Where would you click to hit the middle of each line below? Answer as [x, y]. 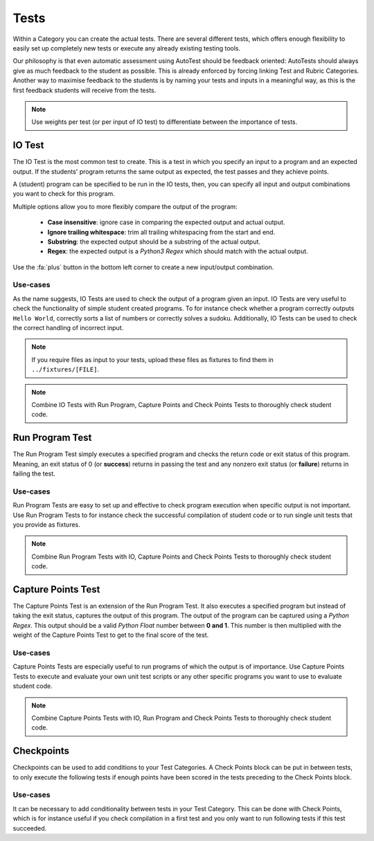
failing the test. [34, 473]
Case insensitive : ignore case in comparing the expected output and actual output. [166, 222]
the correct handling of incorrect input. [68, 328]
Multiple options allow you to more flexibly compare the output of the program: [125, 206]
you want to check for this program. [64, 194]
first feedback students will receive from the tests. [84, 90]
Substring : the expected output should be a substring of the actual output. [154, 242]
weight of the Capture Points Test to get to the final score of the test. [111, 635]
